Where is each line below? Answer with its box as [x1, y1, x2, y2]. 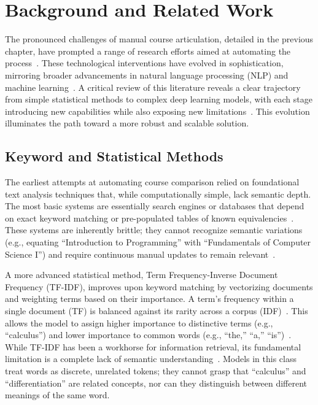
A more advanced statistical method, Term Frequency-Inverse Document [5, 268, 278, 281]
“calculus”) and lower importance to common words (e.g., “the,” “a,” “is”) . [5, 328, 292, 341]
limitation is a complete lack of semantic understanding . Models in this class [5, 352, 297, 365]
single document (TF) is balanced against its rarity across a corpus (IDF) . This [5, 304, 308, 317]
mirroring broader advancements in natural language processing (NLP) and [5, 68, 289, 81]
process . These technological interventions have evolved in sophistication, [5, 56, 284, 69]
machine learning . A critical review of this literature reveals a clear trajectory [5, 80, 301, 93]
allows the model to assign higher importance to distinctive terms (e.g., [5, 316, 273, 329]
